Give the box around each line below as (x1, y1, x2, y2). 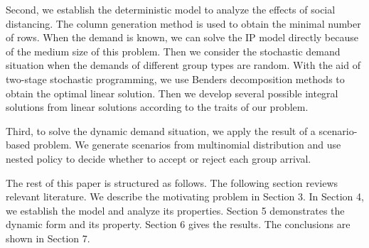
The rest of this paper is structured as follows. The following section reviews (6, 175, 338, 190)
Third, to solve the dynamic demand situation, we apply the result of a (6, 123, 316, 138)
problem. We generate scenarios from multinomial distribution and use (33, 137, 341, 152)
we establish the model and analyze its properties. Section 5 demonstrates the (6, 203, 345, 217)
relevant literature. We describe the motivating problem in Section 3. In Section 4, (6, 189, 364, 204)
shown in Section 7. (6, 230, 90, 245)
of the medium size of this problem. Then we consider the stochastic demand (6, 43, 341, 58)
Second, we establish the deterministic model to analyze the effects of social (6, 2, 336, 16)
